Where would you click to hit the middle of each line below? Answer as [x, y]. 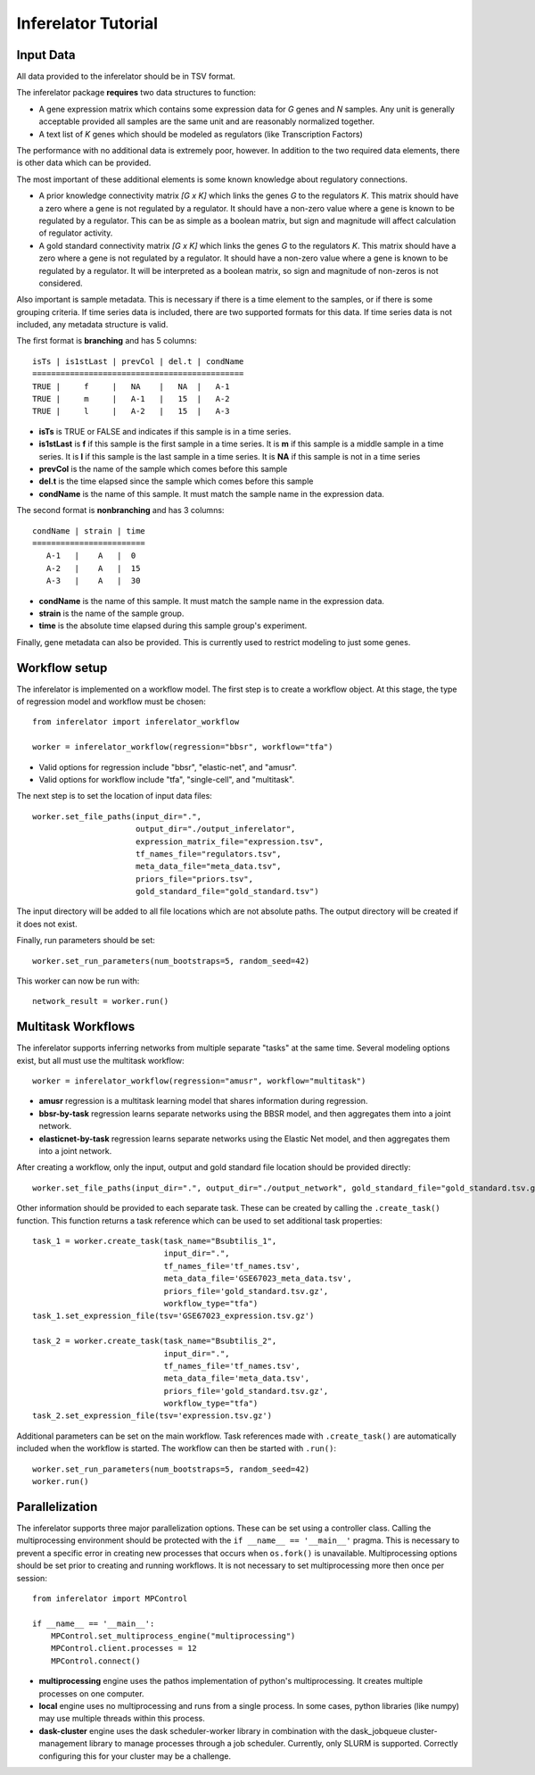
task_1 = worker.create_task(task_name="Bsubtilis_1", [155, 1241]
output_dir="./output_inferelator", [215, 829]
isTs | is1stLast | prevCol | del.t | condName [138, 361]
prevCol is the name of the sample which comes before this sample [163, 469]
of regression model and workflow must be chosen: [111, 701]
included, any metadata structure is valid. [92, 325]
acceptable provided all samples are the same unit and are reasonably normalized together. [206, 121]
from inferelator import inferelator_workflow [136, 722]
